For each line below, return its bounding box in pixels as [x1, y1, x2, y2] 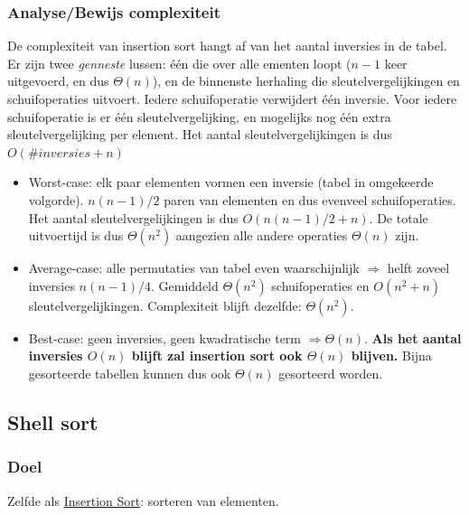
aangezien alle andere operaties [175, 226, 348, 245]
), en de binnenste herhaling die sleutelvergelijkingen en [152, 71, 460, 90]
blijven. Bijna [351, 346, 432, 365]
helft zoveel [387, 258, 450, 277]
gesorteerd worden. [278, 363, 383, 382]
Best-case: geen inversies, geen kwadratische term [28, 328, 302, 347]
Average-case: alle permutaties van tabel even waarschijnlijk [28, 258, 360, 277]
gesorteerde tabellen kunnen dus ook [28, 363, 231, 382]
